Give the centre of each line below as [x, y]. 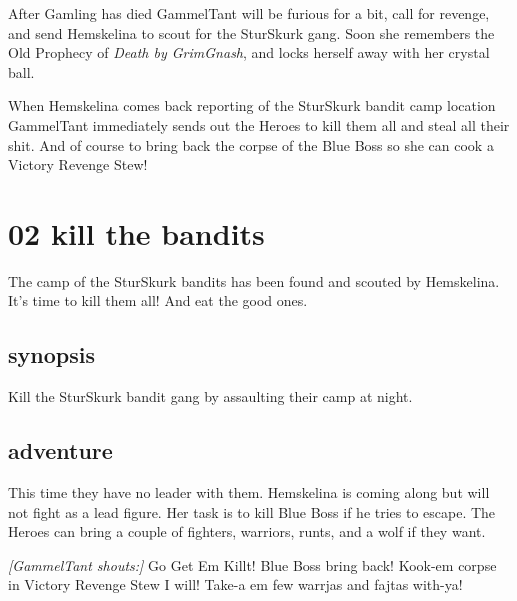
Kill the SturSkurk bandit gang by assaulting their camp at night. [210, 396]
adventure [60, 450]
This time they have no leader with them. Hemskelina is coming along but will [249, 492]
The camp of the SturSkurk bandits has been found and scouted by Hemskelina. [254, 280]
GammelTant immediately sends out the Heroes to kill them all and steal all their [259, 124]
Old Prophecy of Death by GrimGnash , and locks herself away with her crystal [249, 52]
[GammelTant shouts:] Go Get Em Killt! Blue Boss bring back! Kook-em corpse [252, 564]
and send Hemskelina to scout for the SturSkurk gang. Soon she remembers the [251, 32]
